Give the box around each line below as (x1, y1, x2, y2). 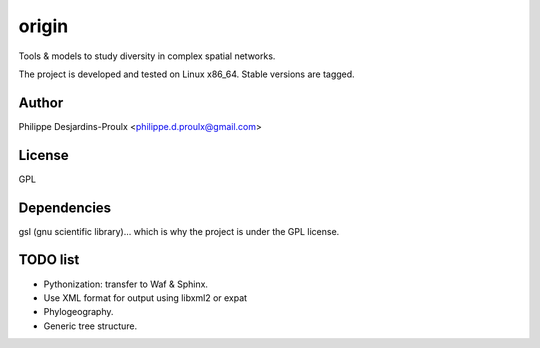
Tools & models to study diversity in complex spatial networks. (18, 50, 276, 62)
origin (18, 15, 69, 37)
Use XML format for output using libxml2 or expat (43, 291, 248, 304)
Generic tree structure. (43, 320, 138, 332)
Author (18, 94, 64, 111)
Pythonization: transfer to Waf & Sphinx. (43, 278, 209, 290)
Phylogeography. (43, 306, 114, 318)
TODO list (18, 251, 80, 269)
